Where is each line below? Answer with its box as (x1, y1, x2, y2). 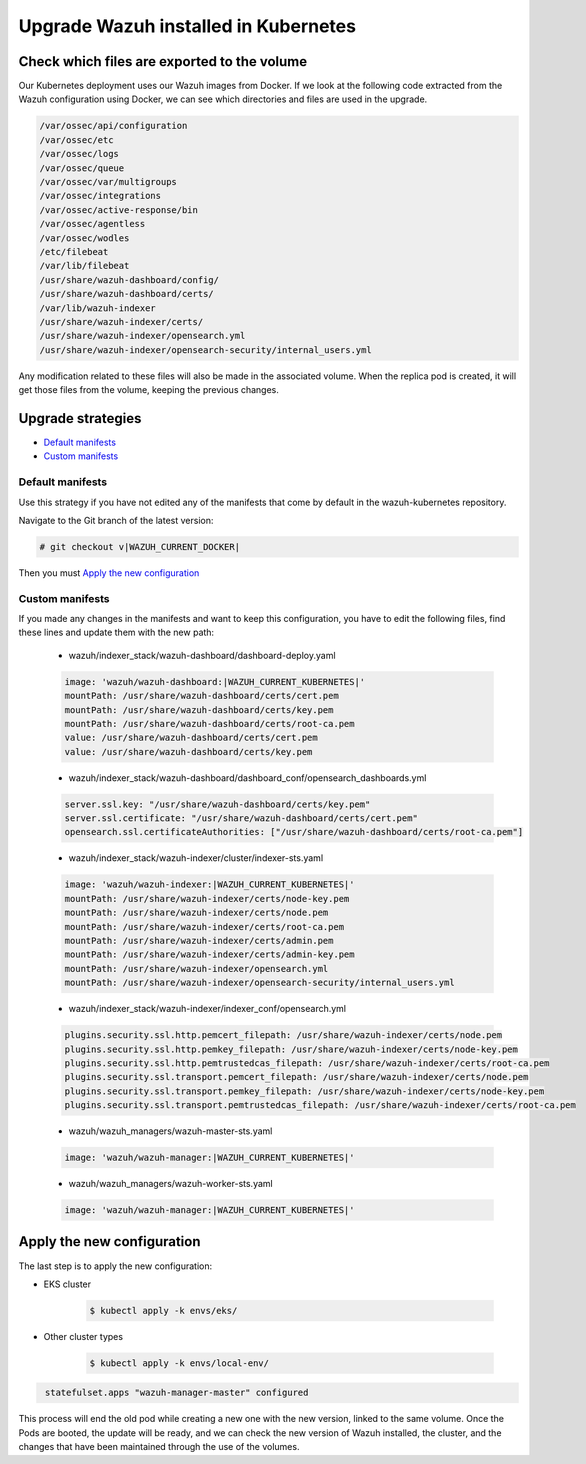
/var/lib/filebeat (39, 260, 130, 272)
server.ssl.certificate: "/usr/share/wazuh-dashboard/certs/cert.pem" (64, 813, 419, 824)
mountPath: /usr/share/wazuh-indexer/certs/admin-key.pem (64, 949, 355, 960)
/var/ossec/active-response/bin (39, 204, 199, 215)
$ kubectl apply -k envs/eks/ (89, 1305, 238, 1316)
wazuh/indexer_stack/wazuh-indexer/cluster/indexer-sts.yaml (68, 852, 324, 864)
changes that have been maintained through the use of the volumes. (18, 1441, 300, 1453)
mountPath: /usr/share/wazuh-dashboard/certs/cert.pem (64, 690, 339, 702)
